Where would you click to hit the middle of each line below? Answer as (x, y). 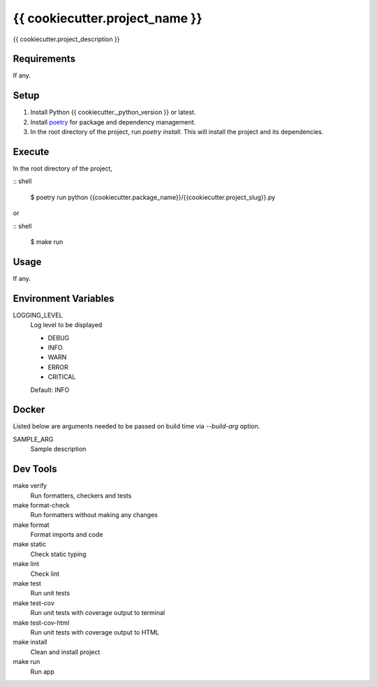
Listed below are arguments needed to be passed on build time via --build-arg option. (136, 426)
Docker (29, 410)
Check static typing (58, 554)
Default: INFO (50, 390)
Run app (43, 672)
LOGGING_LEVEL (38, 315)
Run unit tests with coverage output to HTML (95, 632)
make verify (30, 486)
